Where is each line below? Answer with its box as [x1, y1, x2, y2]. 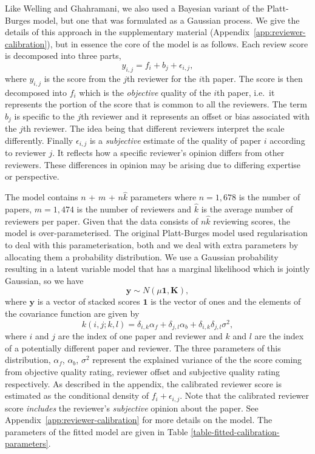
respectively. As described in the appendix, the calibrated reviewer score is [5, 377, 282, 390]
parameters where [130, 191, 197, 203]
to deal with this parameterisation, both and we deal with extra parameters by [5, 239, 299, 251]
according [269, 134, 305, 146]
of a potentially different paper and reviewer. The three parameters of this [5, 341, 281, 354]
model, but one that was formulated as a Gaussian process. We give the [33, 13, 300, 26]
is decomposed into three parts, [5, 49, 121, 62]
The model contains [5, 191, 78, 203]
